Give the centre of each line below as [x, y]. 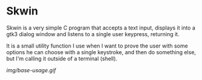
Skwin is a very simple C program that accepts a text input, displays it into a [101, 28]
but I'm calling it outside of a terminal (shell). [62, 58]
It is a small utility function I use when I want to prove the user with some [97, 46]
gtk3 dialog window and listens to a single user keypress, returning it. [93, 34]
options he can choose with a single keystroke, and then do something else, [101, 52]
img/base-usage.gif [31, 70]
